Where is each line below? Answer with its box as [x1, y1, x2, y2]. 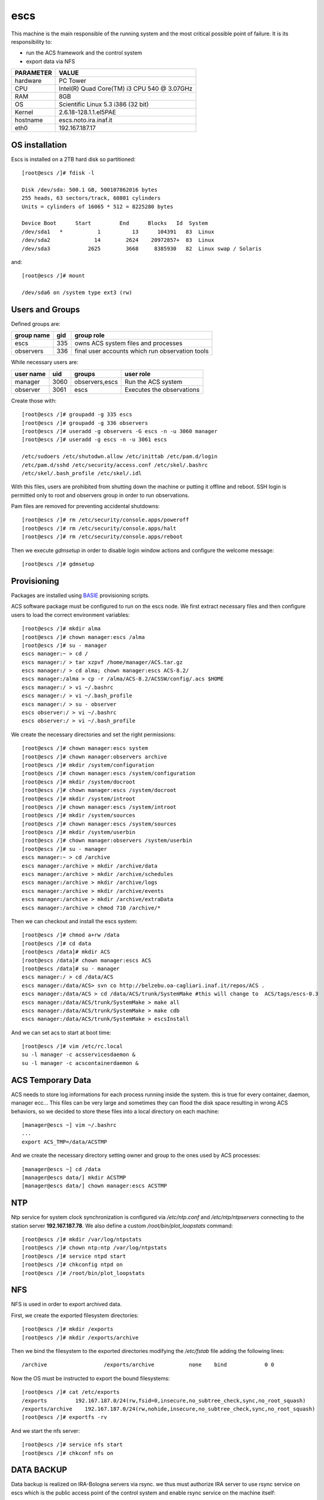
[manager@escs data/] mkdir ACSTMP [22, 1174, 126, 1181]
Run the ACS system [125, 377, 183, 386]
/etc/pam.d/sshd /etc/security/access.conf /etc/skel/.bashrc [22, 461, 208, 468]
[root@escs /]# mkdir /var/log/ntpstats [22, 1236, 142, 1243]
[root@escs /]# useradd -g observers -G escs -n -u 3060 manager [22, 428, 218, 434]
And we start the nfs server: [11, 1427, 80, 1434]
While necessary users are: [11, 359, 79, 366]
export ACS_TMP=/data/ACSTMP [22, 1138, 107, 1145]
